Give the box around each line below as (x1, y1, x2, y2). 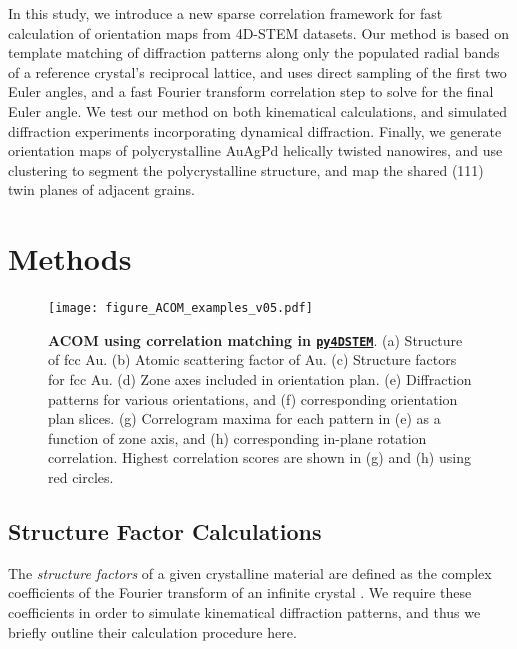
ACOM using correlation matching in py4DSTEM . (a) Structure (48, 329, 463, 350)
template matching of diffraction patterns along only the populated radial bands (8, 42, 500, 63)
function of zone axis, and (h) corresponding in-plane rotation (48, 427, 427, 448)
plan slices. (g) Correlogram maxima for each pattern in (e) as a (48, 408, 441, 429)
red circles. (48, 466, 114, 487)
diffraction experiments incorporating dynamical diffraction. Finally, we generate (8, 120, 502, 141)
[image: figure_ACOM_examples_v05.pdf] (48, 301, 313, 316)
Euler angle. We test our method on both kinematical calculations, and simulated (8, 100, 508, 121)
